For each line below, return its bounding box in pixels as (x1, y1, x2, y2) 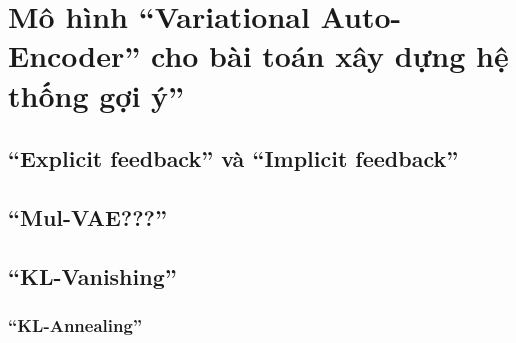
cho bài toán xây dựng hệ (150, 35, 509, 76)
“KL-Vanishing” (8, 260, 177, 291)
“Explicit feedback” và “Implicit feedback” (8, 143, 459, 174)
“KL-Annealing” (8, 313, 143, 338)
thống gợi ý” (8, 74, 185, 115)
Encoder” (8, 35, 141, 76)
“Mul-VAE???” (8, 201, 167, 232)
